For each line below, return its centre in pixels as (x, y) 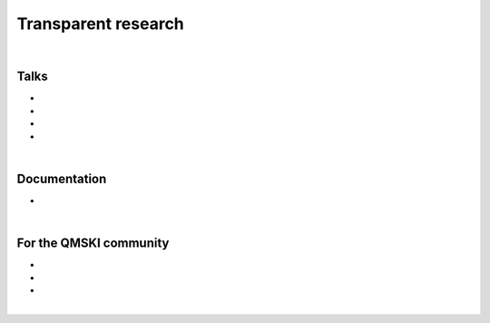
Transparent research (101, 24)
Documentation (62, 178)
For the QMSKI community (93, 244)
